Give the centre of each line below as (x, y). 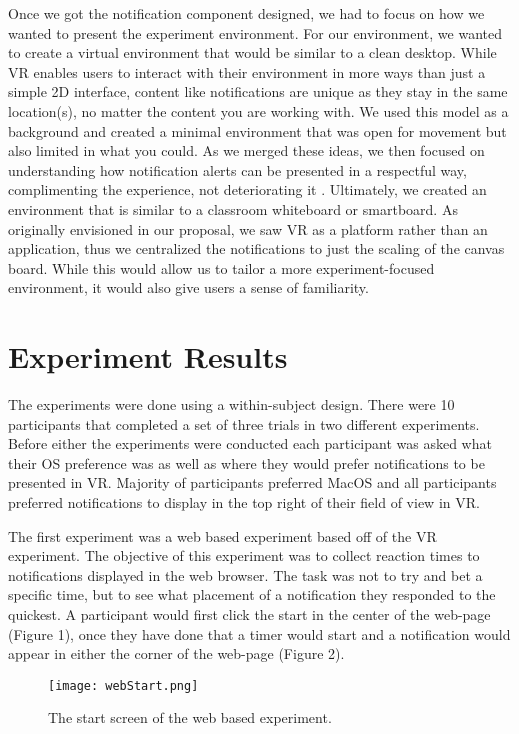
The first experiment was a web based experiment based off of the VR (222, 535)
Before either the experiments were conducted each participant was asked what (250, 443)
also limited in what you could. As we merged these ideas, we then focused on (246, 150)
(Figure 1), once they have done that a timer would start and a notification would (259, 633)
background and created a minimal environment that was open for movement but (257, 130)
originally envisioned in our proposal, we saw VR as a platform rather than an (248, 228)
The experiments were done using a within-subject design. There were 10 (231, 404)
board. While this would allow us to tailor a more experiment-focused (221, 267)
